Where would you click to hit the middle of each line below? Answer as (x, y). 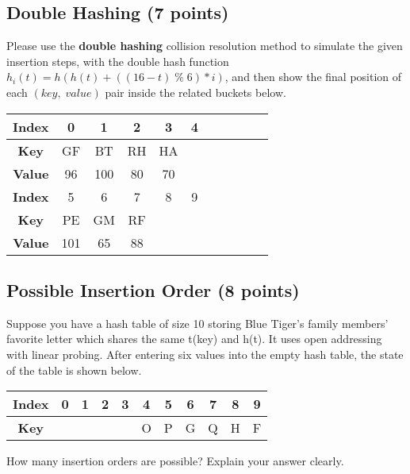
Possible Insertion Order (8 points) (153, 289)
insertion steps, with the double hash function (118, 61)
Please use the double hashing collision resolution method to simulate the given (205, 46)
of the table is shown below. (74, 370)
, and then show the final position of (313, 77)
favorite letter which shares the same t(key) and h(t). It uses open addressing (194, 339)
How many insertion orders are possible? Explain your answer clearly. (175, 461)
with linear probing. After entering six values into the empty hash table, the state (205, 354)
